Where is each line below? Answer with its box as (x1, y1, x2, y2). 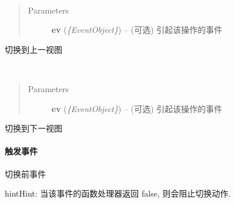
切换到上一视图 (5, 43, 62, 55)
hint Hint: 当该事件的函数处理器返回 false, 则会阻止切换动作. (5, 187, 231, 199)
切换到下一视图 (5, 122, 62, 134)
